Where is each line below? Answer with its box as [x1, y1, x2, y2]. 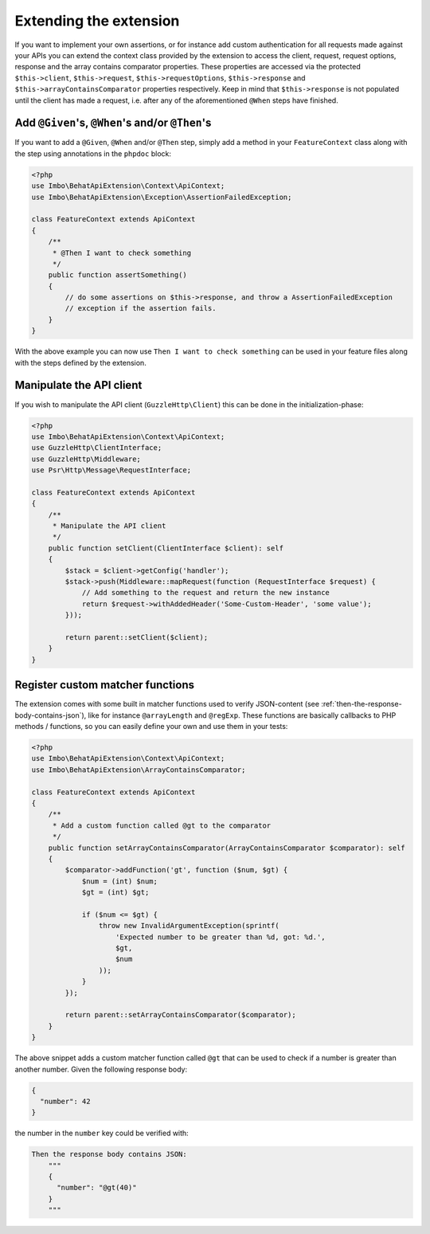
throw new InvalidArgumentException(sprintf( [98, 921, 279, 930]
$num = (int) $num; [81, 876, 158, 886]
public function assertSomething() [48, 271, 187, 280]
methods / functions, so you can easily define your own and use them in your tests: [14, 722, 288, 731]
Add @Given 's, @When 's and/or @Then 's [14, 116, 212, 130]
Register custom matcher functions [14, 678, 195, 692]
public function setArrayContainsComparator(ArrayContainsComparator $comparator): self [48, 843, 405, 852]
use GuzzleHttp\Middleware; [31, 454, 141, 464]
